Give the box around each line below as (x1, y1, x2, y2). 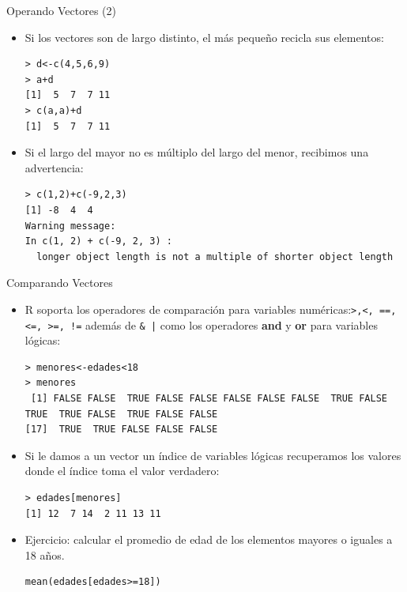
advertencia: (24, 159, 84, 175)
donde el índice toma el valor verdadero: (24, 462, 220, 479)
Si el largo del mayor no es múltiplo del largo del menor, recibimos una (24, 144, 369, 160)
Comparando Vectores (6, 274, 113, 291)
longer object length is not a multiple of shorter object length (36, 251, 394, 262)
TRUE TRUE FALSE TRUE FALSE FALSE (24, 408, 218, 420)
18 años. (24, 546, 65, 563)
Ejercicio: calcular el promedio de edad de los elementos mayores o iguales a (24, 531, 393, 548)
